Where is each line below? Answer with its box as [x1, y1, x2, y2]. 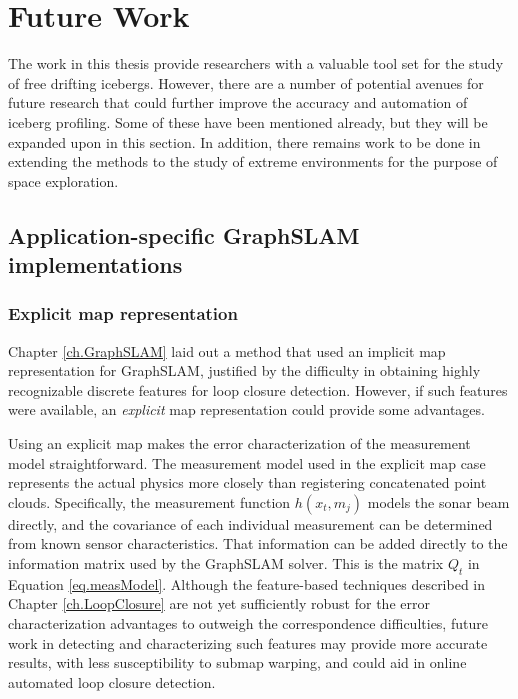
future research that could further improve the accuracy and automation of [8, 92, 468, 113]
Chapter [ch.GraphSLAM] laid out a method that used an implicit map [8, 340, 446, 361]
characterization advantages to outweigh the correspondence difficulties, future [8, 613, 488, 633]
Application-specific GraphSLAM [8, 219, 360, 250]
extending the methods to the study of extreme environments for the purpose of [8, 151, 498, 172]
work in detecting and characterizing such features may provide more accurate [8, 632, 488, 653]
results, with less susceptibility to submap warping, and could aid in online [8, 652, 467, 673]
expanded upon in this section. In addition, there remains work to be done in [8, 131, 481, 152]
